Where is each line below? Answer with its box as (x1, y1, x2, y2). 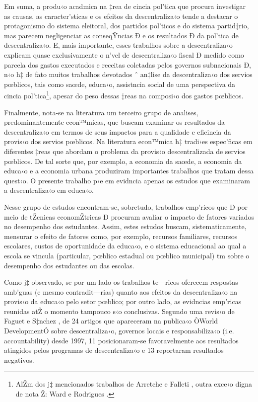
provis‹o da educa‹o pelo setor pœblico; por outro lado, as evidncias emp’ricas (4, 296, 242, 307)
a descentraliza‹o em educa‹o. (4, 185, 94, 195)
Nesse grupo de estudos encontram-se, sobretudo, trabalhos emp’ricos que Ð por (4, 201, 248, 212)
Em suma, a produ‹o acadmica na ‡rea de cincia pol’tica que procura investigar (4, 1, 246, 11)
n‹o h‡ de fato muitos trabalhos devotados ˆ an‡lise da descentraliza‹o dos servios (4, 69, 253, 80)
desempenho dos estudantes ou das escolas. (4, 260, 134, 270)
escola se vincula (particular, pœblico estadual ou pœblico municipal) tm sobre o (4, 250, 250, 260)
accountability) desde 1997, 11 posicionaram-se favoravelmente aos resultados (4, 335, 239, 345)
